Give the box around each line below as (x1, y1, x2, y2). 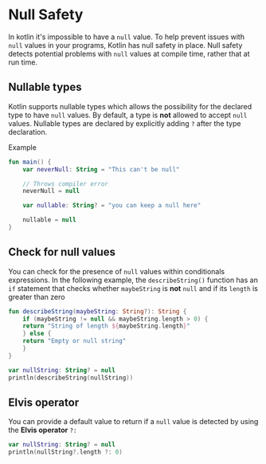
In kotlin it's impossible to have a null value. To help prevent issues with (8, 32, 245, 41)
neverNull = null (22, 187, 80, 195)
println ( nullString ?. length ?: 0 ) (8, 448, 123, 456)
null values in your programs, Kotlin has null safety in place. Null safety (8, 40, 243, 49)
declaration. (8, 127, 48, 136)
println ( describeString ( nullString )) (8, 373, 134, 382)
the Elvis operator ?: (8, 425, 77, 435)
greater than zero (8, 292, 65, 301)
